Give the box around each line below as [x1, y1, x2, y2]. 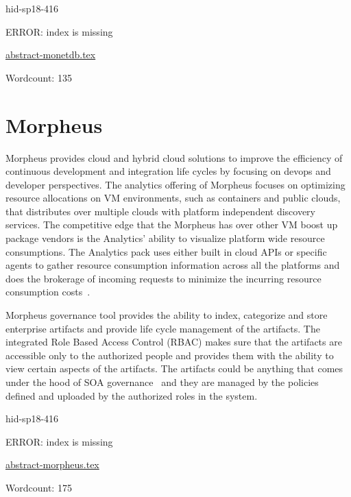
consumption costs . [5, 284, 90, 299]
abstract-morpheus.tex [5, 457, 99, 472]
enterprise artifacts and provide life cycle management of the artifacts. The [5, 321, 320, 335]
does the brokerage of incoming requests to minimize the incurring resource [5, 271, 322, 285]
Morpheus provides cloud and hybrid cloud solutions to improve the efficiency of [5, 150, 343, 165]
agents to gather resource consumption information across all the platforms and [5, 258, 340, 272]
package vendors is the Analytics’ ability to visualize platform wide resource [5, 231, 325, 245]
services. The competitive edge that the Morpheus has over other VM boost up [5, 217, 338, 232]
